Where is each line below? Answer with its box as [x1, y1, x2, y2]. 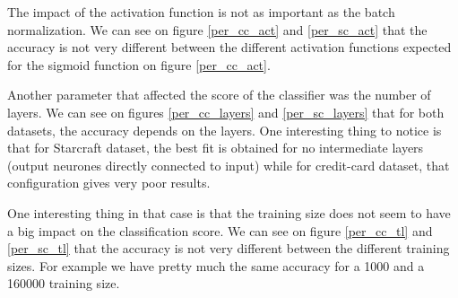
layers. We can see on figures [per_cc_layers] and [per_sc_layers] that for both [7, 102, 445, 121]
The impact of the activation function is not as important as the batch [7, 3, 395, 21]
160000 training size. [7, 274, 120, 293]
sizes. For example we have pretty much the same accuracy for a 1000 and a [7, 256, 425, 275]
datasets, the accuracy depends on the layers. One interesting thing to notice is [7, 120, 442, 139]
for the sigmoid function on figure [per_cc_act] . [7, 55, 271, 74]
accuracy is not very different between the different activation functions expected [7, 38, 452, 57]
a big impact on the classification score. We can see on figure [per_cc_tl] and [7, 221, 433, 240]
